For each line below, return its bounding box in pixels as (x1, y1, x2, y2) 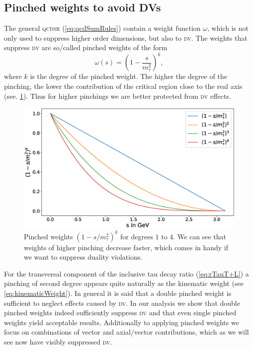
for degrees (120, 231, 153, 241)
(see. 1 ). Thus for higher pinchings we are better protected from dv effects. (4, 90, 231, 101)
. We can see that (173, 231, 226, 241)
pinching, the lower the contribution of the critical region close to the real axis (4, 81, 243, 91)
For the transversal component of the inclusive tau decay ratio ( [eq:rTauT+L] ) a (4, 268, 249, 279)
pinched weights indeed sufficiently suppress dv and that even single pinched (4, 307, 237, 318)
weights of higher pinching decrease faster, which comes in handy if (24, 242, 229, 252)
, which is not (207, 23, 249, 33)
